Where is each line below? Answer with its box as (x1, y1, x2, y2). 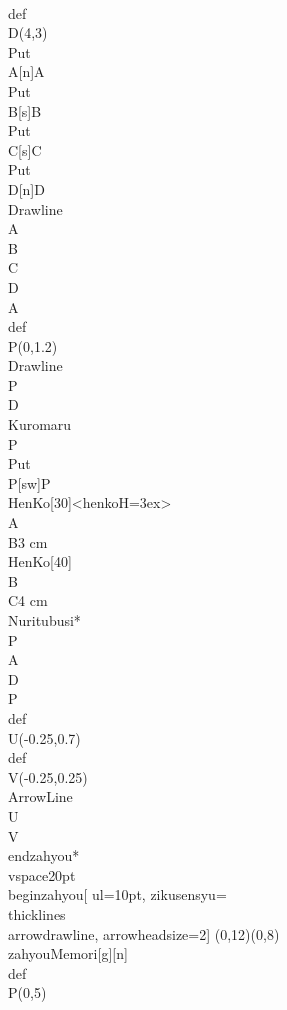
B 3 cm (8, 531, 48, 552)
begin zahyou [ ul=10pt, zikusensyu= (8, 884, 227, 905)
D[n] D (8, 178, 45, 199)
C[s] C (8, 139, 42, 160)
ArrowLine (8, 786, 73, 807)
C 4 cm (8, 590, 48, 611)
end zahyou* (8, 845, 80, 866)
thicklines (8, 903, 66, 924)
